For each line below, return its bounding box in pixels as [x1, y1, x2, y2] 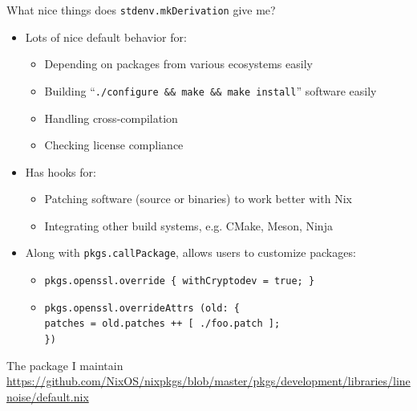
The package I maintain [6, 356, 123, 373]
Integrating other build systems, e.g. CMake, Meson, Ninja [44, 217, 333, 234]
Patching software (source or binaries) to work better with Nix [44, 190, 352, 207]
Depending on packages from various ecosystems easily [44, 55, 313, 72]
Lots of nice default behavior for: [25, 28, 187, 45]
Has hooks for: [25, 163, 96, 180]
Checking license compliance [44, 136, 184, 153]
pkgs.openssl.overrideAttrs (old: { [44, 302, 240, 314]
